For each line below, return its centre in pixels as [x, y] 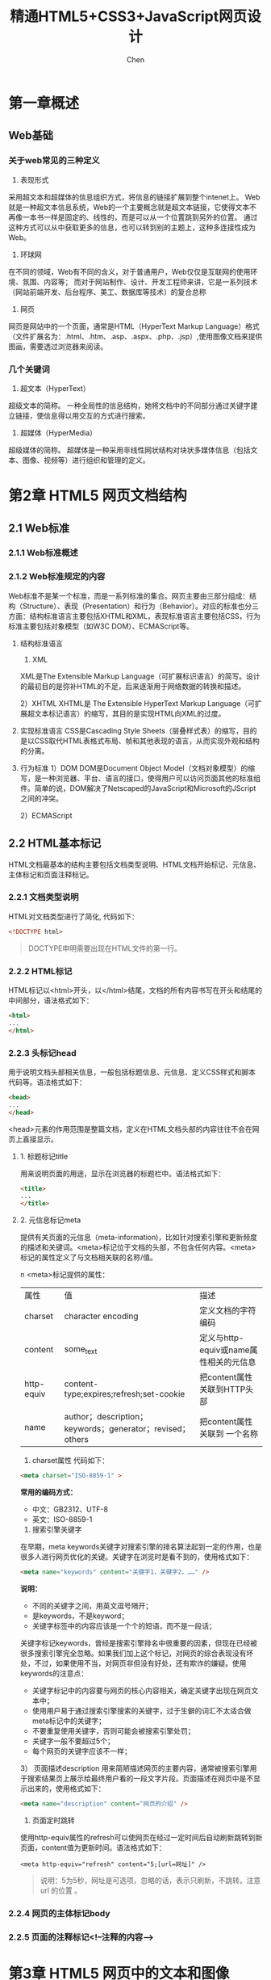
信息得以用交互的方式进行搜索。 [96, 415]
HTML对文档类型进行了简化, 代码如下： [73, 916]
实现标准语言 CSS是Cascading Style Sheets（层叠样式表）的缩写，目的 [138, 730]
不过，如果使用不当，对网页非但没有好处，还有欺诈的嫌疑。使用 [140, 1663]
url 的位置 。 [61, 1890]
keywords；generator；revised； [127, 1429]
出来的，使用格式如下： [66, 1788]
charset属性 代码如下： [71, 1461]
